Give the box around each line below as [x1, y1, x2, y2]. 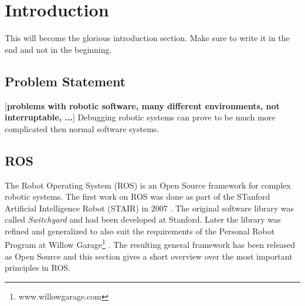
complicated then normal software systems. [5, 122, 160, 134]
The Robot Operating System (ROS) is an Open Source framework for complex [5, 179, 291, 191]
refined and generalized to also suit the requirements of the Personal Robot [5, 224, 275, 237]
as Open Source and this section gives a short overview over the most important [5, 250, 293, 262]
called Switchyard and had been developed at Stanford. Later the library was [5, 213, 281, 226]
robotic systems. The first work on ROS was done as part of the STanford [5, 190, 270, 203]
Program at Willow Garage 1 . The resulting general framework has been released [5, 237, 296, 251]
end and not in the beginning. [5, 43, 112, 55]
